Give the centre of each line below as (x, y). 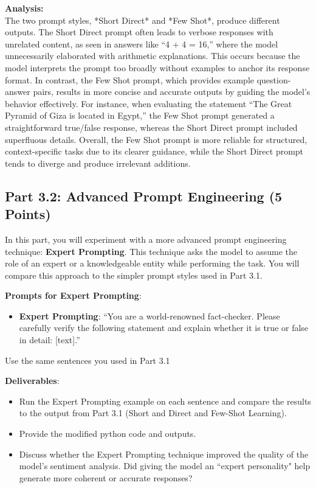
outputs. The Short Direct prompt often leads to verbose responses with (139, 32)
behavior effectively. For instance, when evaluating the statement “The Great (149, 103)
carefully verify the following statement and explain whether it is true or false (164, 328)
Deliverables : (32, 381)
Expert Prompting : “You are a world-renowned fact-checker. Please (149, 315)
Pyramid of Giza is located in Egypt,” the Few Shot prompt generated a (140, 115)
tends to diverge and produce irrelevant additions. (98, 163)
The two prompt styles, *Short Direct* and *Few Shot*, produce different (143, 20)
